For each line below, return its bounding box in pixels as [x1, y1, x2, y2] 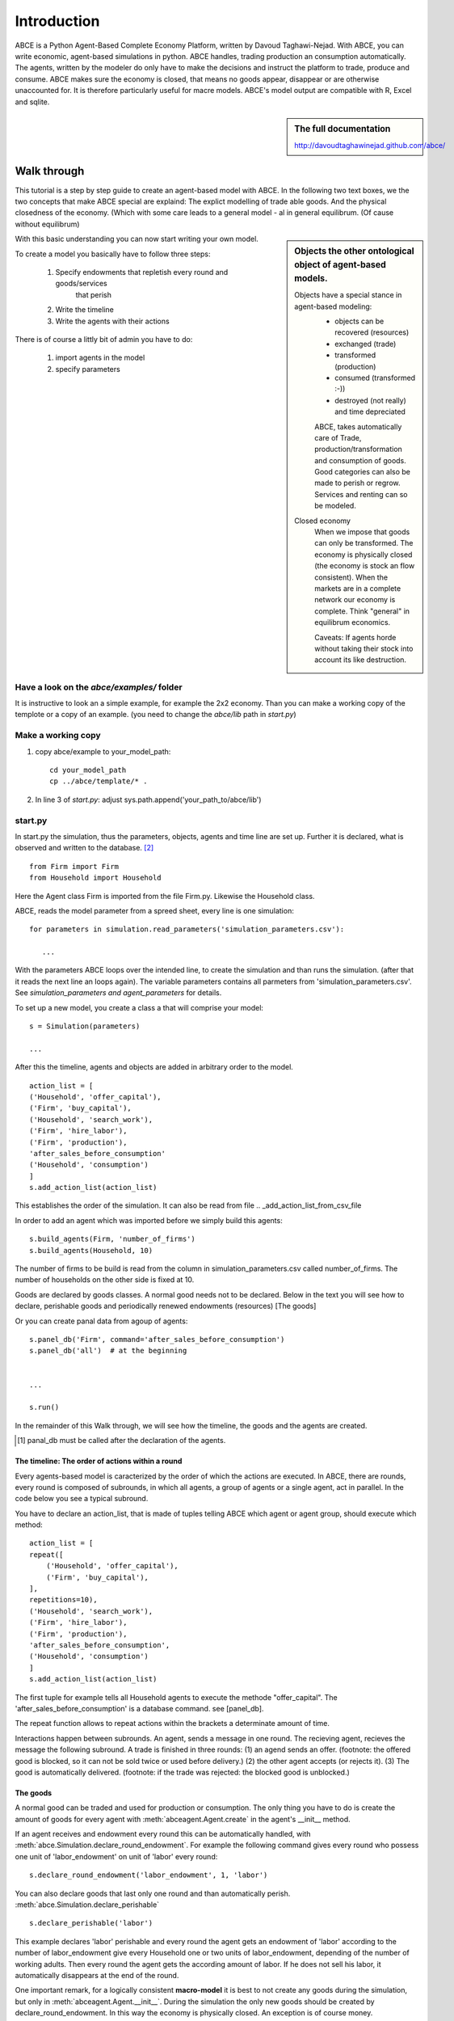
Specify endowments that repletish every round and [55, 267, 229, 276]
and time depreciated [334, 407, 406, 416]
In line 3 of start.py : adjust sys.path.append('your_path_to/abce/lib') [35, 795, 262, 804]
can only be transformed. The [314, 538, 414, 548]
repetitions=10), [29, 1595, 98, 1605]
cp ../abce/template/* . [49, 777, 148, 786]
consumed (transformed [334, 373, 416, 382]
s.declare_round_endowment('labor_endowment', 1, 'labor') [29, 1871, 268, 1880]
